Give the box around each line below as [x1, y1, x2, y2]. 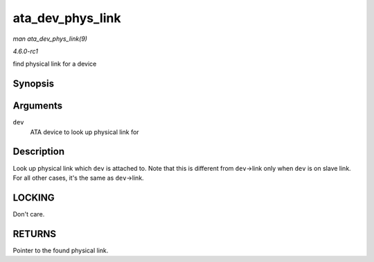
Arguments [12, 100, 63, 112]
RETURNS [12, 228, 57, 240]
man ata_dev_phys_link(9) [12, 35, 88, 43]
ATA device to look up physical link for [30, 128, 139, 136]
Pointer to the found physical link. [12, 246, 109, 254]
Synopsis [12, 78, 55, 90]
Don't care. [12, 209, 45, 218]
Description [12, 146, 65, 158]
